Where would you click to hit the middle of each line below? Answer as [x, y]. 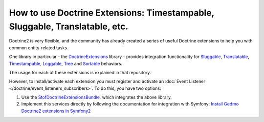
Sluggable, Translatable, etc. [69, 26]
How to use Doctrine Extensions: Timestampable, [112, 13]
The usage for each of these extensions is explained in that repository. [80, 72]
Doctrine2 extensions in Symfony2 [56, 111]
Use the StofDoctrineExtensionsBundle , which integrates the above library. [97, 97]
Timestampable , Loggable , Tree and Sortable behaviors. [66, 63]
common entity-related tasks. [39, 48]
